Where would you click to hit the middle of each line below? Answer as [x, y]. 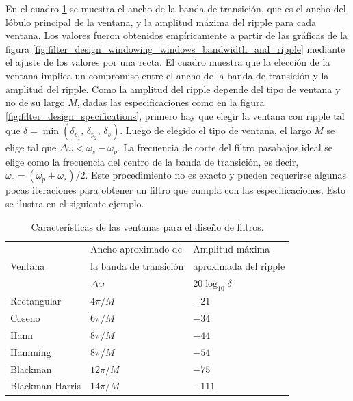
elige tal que [31, 147]
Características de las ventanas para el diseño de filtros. [147, 226]
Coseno [25, 318]
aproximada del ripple [239, 266]
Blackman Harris [46, 386]
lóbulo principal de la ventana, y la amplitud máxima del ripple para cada [161, 22]
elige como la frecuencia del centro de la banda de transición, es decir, [152, 161]
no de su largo [35, 102]
